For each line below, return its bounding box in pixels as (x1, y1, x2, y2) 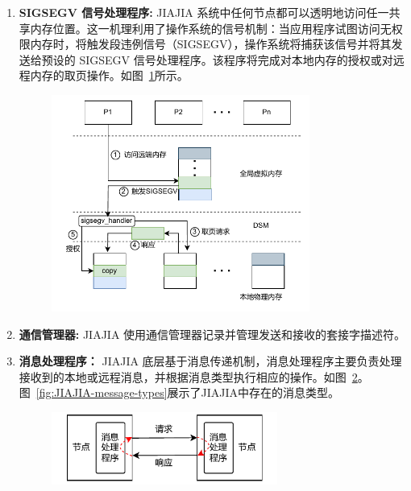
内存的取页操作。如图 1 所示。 (30, 67, 189, 84)
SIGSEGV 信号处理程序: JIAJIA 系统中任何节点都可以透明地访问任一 (19, 4, 389, 20)
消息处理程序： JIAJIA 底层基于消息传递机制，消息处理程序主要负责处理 (19, 353, 402, 369)
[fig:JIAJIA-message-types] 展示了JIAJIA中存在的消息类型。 (35, 384, 340, 401)
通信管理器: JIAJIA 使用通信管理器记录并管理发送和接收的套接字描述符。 (19, 325, 406, 342)
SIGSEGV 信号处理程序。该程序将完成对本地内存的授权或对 (79, 51, 393, 68)
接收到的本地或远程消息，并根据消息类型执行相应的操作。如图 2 (19, 368, 358, 385)
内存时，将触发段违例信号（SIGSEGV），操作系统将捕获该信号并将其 (30, 35, 392, 52)
